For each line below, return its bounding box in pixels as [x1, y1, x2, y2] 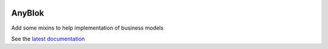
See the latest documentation [11, 35, 85, 42]
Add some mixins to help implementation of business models [11, 24, 164, 31]
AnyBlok [11, 8, 44, 18]
